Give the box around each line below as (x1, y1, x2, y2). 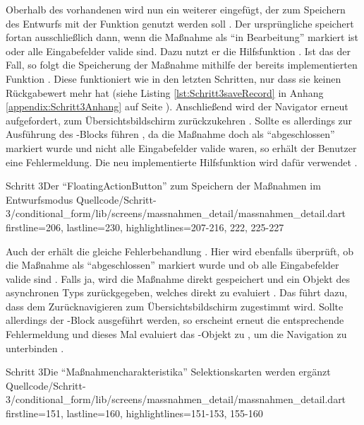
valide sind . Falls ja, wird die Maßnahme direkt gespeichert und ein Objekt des (6, 271, 350, 286)
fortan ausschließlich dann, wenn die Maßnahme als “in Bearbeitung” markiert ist (6, 30, 359, 45)
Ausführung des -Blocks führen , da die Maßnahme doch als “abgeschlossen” (6, 127, 335, 141)
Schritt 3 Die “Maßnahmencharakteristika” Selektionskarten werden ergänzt (6, 364, 331, 379)
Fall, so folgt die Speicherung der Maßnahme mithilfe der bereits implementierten (6, 57, 358, 72)
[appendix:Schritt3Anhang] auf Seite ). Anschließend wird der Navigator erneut (6, 99, 348, 114)
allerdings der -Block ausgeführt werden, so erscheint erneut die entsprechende (6, 313, 344, 327)
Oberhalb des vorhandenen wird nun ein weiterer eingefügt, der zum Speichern (6, 2, 346, 16)
